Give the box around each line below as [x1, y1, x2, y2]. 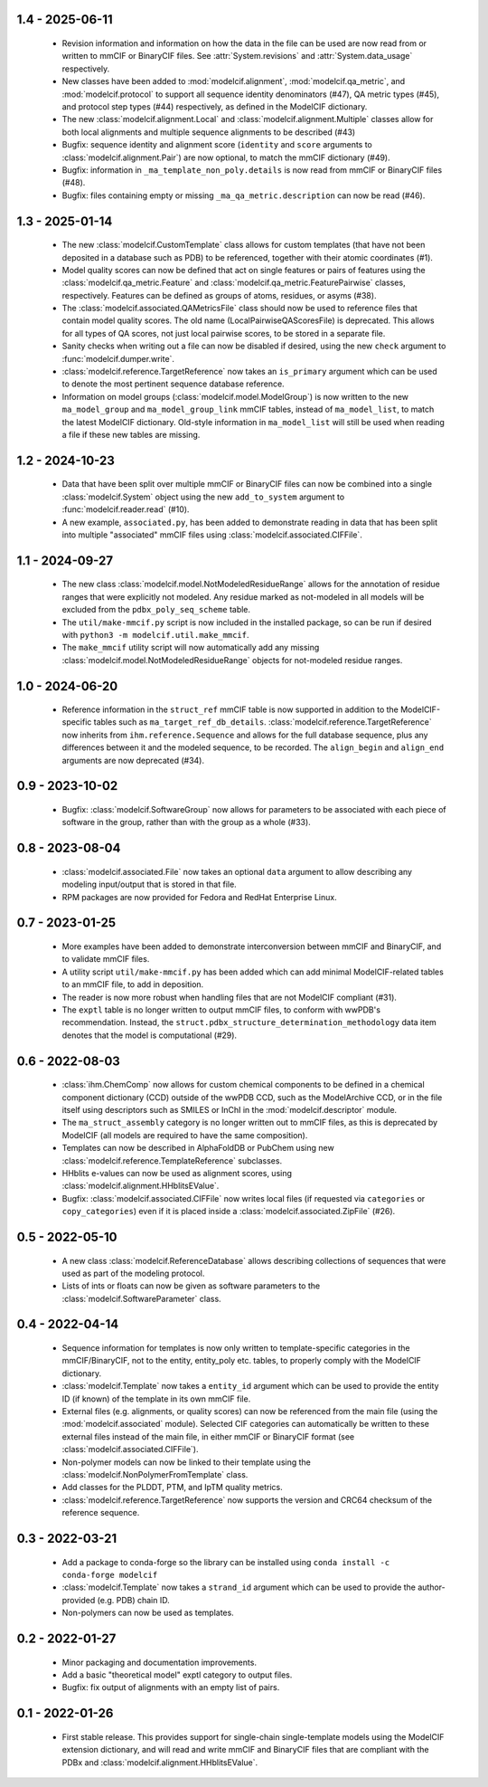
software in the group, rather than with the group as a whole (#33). [61, 817, 311, 828]
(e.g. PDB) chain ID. [97, 1594, 171, 1605]
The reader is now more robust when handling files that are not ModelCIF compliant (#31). [61, 992, 398, 1003]
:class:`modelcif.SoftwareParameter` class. [61, 1293, 221, 1304]
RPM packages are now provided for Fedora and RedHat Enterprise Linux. [61, 891, 338, 902]
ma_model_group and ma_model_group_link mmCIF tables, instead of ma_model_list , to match [61, 404, 435, 415]
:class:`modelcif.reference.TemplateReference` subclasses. [61, 1155, 283, 1166]
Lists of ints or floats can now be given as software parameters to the [61, 1280, 321, 1291]
